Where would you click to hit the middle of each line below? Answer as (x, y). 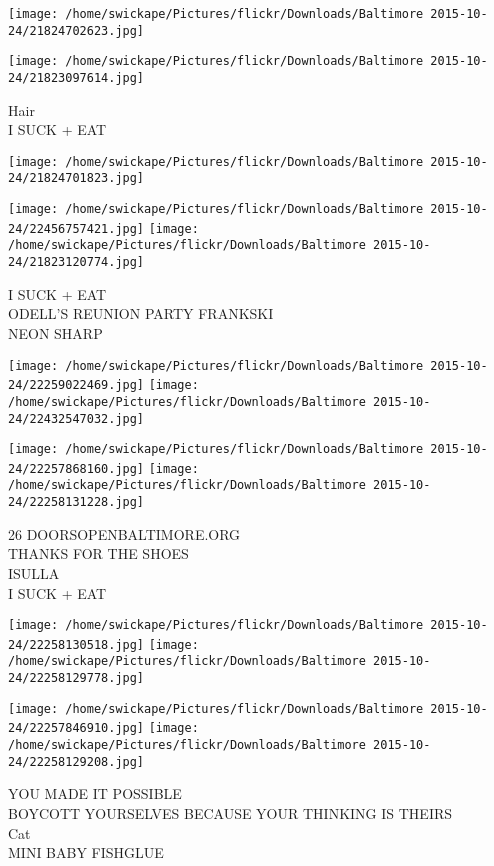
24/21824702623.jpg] (76, 30)
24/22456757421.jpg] (76, 228)
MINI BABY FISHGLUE (86, 852)
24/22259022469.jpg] (76, 385)
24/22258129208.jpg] (76, 761)
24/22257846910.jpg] (76, 728)
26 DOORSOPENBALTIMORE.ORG (124, 533)
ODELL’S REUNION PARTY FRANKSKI (141, 313)
